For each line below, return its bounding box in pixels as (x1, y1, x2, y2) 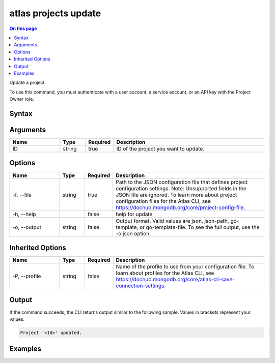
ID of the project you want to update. (116, 145, 205, 152)
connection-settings (116, 282, 164, 289)
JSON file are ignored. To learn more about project (116, 191, 237, 198)
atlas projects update (9, 8, 101, 19)
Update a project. (9, 79, 46, 86)
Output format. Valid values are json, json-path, (116, 217, 229, 224)
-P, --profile (12, 273, 41, 280)
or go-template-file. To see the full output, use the (139, 224, 260, 231)
